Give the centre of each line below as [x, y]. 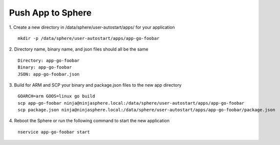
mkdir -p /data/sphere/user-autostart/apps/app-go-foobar [89, 38]
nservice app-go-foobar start [54, 132]
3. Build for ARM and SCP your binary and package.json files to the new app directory [95, 85]
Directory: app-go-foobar [49, 60]
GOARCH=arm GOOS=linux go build [56, 96]
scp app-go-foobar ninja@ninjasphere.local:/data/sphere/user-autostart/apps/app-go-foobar [131, 103]
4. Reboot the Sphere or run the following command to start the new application [89, 121]
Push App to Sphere [50, 13]
